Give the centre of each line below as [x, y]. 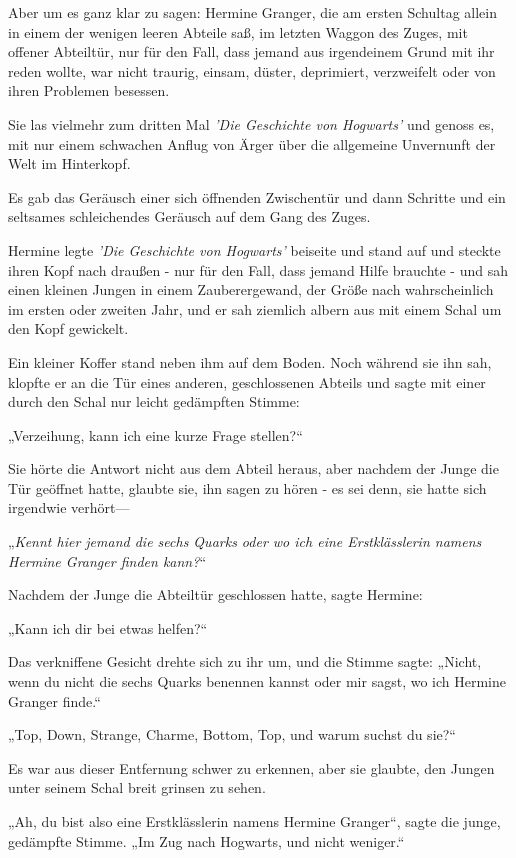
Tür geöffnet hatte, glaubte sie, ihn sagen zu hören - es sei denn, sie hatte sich [247, 487]
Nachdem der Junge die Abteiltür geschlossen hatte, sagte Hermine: [215, 594]
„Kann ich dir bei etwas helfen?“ [108, 627]
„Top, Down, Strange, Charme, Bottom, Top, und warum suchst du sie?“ [232, 734]
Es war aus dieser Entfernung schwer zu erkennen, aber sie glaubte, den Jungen [251, 767]
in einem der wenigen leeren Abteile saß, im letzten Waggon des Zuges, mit [238, 31]
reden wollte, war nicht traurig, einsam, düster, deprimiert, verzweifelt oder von [252, 70]
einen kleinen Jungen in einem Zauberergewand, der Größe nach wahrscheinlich [251, 289]
